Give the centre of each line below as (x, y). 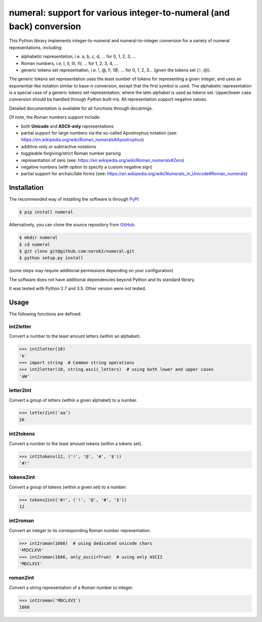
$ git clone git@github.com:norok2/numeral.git (77, 251)
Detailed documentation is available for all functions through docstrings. (81, 108)
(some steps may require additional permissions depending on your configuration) (91, 271)
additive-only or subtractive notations (59, 146)
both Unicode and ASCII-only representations (67, 126)
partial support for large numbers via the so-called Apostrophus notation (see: (99, 133)
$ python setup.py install (51, 258)
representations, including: (36, 47)
